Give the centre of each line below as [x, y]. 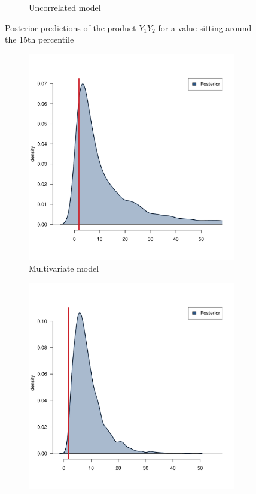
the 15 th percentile [39, 39]
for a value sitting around [205, 27]
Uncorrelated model [65, 7]
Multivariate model [64, 268]
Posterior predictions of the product [71, 27]
